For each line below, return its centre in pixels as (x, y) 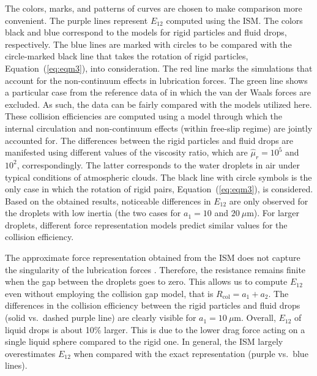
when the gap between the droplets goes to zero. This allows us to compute (146, 281)
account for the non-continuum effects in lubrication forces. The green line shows (156, 80)
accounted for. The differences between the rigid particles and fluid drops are (149, 140)
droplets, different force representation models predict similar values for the (146, 224)
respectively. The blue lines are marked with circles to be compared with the (148, 44)
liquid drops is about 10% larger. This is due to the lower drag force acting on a (155, 329)
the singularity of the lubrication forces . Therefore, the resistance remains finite (155, 269)
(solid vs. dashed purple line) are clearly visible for (101, 318)
